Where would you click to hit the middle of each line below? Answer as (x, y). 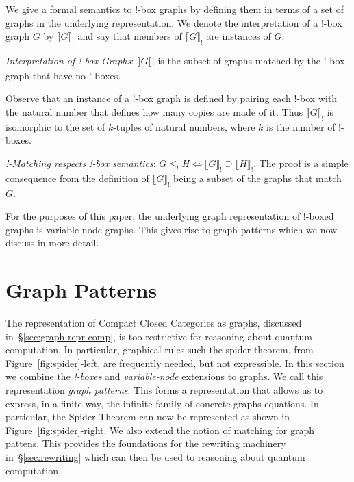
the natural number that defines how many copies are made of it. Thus (154, 111)
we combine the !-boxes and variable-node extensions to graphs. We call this (164, 376)
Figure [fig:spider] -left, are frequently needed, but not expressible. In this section (175, 363)
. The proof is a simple (301, 163)
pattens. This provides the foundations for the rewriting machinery (146, 443)
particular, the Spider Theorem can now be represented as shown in (148, 417)
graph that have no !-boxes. (63, 75)
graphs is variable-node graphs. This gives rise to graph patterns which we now (172, 229)
